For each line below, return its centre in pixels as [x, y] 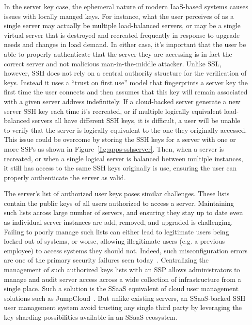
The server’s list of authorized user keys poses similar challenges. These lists [117, 193]
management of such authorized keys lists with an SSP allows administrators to [122, 270]
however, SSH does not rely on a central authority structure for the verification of [125, 73]
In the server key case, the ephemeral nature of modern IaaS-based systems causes [126, 6]
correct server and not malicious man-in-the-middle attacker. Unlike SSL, [113, 63]
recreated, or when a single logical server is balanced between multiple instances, [124, 158]
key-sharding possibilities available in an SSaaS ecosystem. [91, 317]
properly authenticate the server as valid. [65, 177]
